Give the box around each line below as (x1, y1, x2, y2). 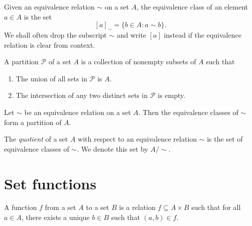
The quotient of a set (4, 134, 68, 144)
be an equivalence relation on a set (24, 106, 131, 117)
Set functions (4, 173, 96, 193)
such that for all (191, 202, 241, 212)
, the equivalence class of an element (137, 2, 248, 12)
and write (116, 29, 147, 40)
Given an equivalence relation (4, 2, 95, 12)
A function (4, 202, 37, 212)
